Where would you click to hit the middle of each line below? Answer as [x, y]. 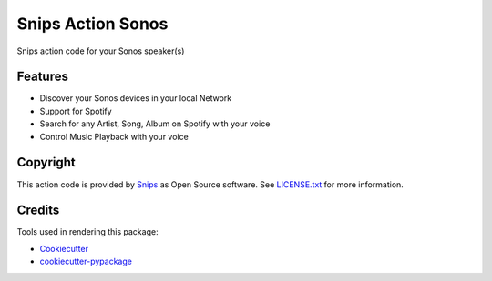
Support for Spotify [76, 111]
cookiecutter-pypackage [86, 261]
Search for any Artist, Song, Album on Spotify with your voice [155, 124]
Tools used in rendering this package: [87, 232]
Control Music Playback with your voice [114, 136]
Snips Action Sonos [92, 24]
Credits [38, 211]
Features [42, 77]
